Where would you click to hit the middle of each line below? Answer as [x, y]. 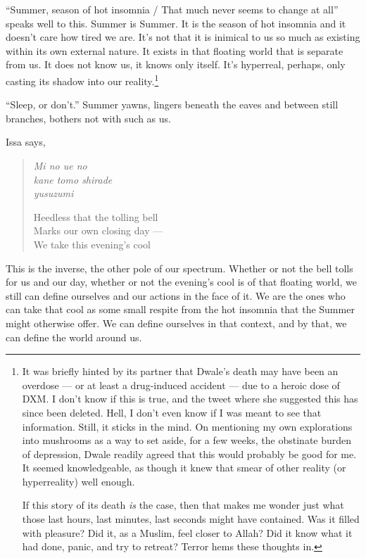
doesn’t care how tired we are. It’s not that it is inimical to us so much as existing [183, 37]
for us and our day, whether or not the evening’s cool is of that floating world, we [181, 282]
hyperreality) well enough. [78, 481]
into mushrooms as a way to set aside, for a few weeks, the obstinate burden [187, 440]
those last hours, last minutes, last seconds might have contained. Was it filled [191, 519]
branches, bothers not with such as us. [88, 118]
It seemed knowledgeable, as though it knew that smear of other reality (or [184, 468]
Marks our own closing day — [98, 230]
